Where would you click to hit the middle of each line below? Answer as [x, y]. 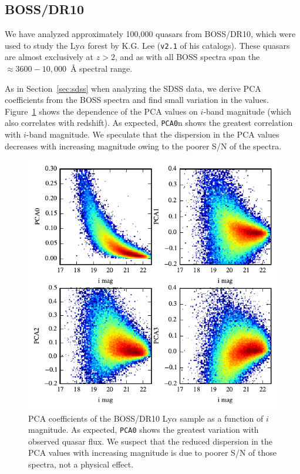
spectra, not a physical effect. [81, 464]
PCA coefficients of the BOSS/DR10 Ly [100, 418]
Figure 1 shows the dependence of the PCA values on [101, 111]
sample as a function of [222, 418]
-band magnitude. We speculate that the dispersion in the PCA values [153, 134]
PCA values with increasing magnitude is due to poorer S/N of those [152, 453]
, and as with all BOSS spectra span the [187, 57]
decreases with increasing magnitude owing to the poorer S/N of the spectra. [143, 146]
